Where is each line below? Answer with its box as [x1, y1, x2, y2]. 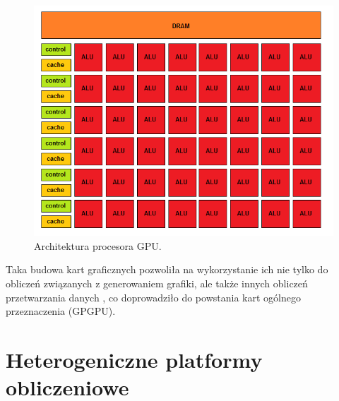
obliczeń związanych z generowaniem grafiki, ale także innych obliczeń [6, 275, 308, 290]
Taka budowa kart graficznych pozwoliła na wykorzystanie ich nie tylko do [6, 262, 328, 277]
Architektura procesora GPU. [34, 238, 162, 253]
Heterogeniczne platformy [6, 345, 263, 373]
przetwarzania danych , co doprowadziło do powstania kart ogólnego [6, 289, 301, 304]
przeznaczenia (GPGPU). [6, 304, 116, 318]
